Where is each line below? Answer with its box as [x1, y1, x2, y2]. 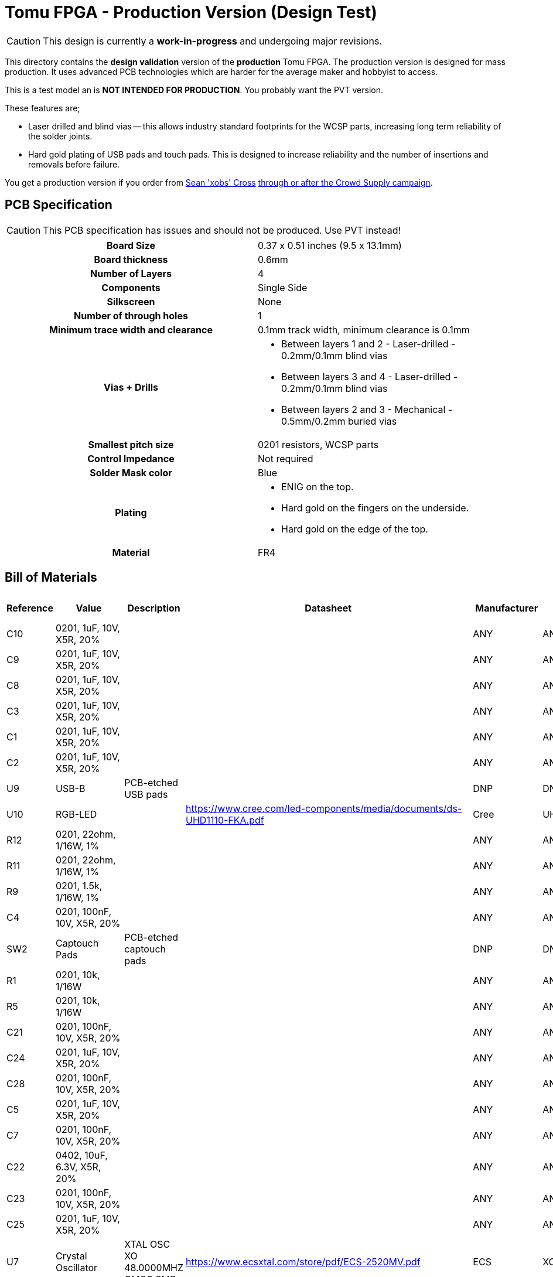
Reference [6, 602, 53, 614]
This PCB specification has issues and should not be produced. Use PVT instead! [43, 224, 401, 236]
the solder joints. [28, 131, 93, 141]
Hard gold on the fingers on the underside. [281, 501, 469, 514]
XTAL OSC [124, 1238, 170, 1251]
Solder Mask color [90, 466, 172, 479]
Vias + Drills [103, 381, 159, 393]
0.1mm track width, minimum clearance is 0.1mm [258, 323, 470, 336]
